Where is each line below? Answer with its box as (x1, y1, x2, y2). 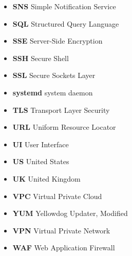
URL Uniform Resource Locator (12, 122, 116, 132)
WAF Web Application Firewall (12, 242, 115, 253)
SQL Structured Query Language (12, 18, 119, 29)
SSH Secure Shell (12, 52, 69, 63)
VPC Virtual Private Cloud (12, 190, 102, 201)
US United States (12, 156, 69, 167)
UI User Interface (12, 139, 69, 149)
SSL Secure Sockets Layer (12, 70, 96, 81)
